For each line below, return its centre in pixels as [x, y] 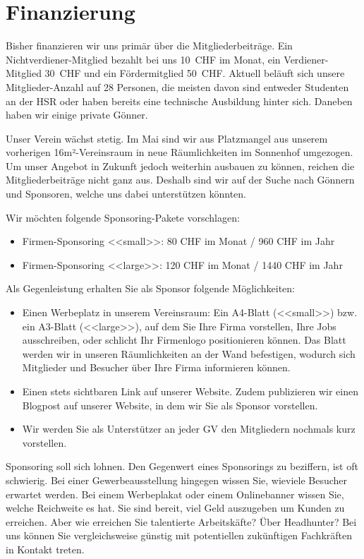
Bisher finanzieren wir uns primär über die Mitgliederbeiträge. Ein [149, 46]
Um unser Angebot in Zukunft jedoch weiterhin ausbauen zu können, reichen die [180, 166]
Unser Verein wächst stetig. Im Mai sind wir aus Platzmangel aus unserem [167, 138]
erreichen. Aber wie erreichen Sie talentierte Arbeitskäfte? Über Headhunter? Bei [181, 521]
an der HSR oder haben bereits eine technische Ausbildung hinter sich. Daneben [179, 101]
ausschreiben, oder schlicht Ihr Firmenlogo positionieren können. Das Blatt [184, 340]
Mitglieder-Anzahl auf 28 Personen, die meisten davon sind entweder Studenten [177, 86]
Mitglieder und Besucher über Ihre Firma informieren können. [156, 367]
